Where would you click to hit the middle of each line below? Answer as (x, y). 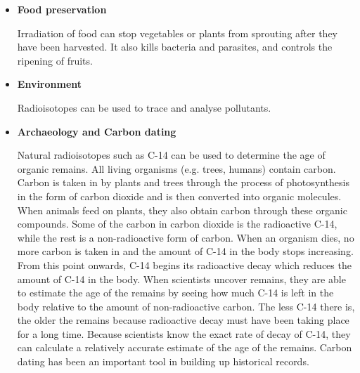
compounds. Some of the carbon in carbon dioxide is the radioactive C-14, (177, 224)
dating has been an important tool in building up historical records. (163, 361)
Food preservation (62, 9)
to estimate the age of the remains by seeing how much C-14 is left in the (175, 293)
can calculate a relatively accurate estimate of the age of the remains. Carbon (185, 347)
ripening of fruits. (55, 60)
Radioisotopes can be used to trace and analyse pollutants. (144, 107)
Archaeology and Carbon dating (97, 131)
